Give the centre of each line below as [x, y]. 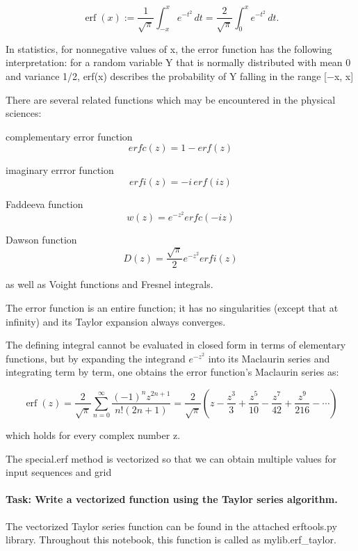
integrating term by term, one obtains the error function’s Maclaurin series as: [172, 372]
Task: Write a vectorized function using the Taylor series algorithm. [172, 499]
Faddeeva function [44, 204]
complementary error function [69, 136]
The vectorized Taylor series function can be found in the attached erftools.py [171, 526]
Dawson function [41, 240]
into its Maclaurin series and [269, 358]
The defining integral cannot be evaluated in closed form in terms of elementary [176, 345]
